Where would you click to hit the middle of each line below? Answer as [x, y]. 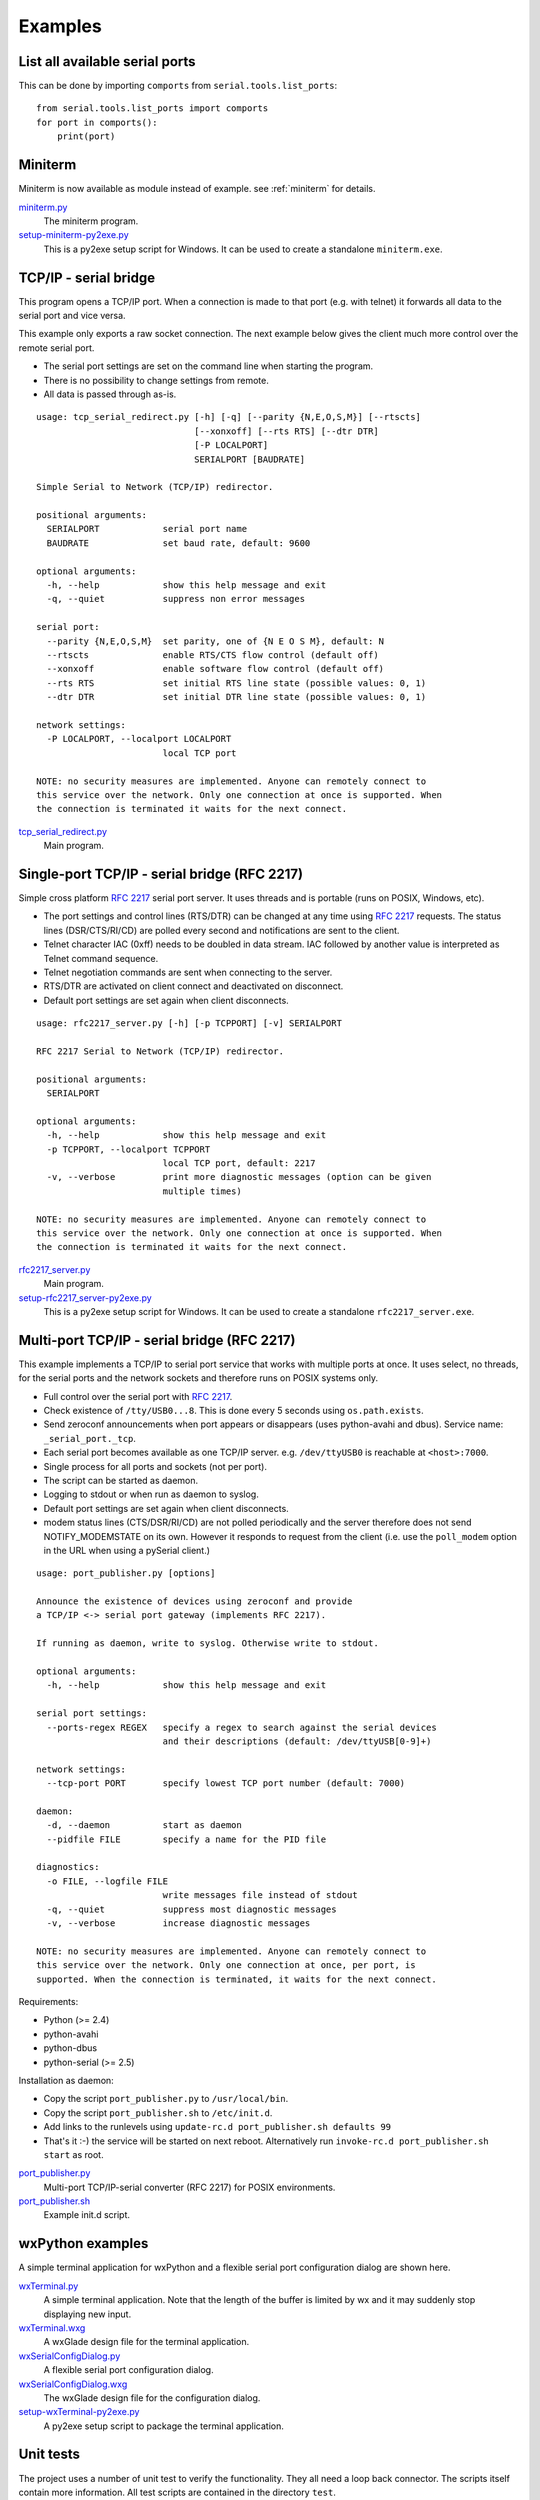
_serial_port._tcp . [90, 1438]
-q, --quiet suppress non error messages [175, 599]
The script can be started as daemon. [121, 1480]
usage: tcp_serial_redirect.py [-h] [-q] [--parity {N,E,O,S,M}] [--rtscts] [229, 417]
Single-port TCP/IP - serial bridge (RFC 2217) [161, 873]
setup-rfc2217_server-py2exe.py [85, 1297]
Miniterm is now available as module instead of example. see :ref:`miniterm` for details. [197, 189]
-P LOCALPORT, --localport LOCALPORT [139, 739]
